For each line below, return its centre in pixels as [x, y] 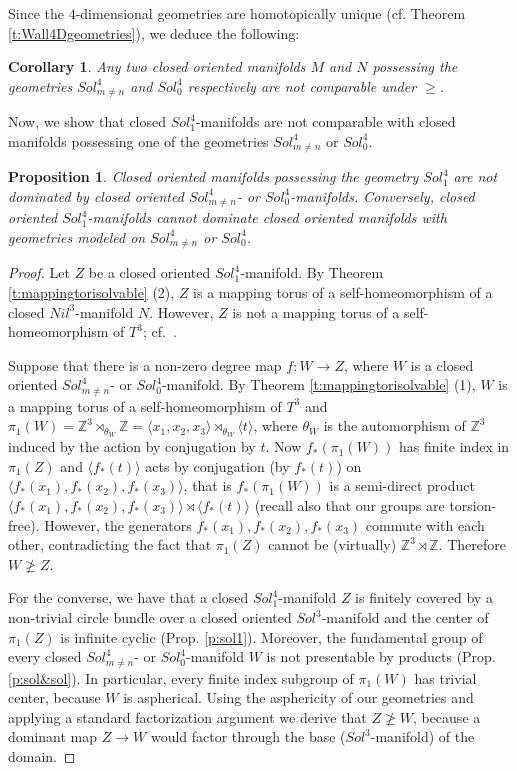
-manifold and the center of [405, 617]
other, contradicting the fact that [110, 544]
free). [24, 524]
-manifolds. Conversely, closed [382, 195]
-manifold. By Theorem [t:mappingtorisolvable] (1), [318, 384]
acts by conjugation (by [217, 465]
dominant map [53, 736]
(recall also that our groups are [349, 505]
